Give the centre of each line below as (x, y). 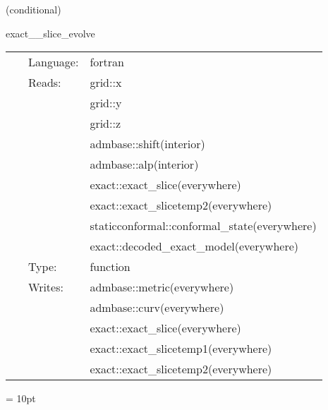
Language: (54, 62)
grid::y (106, 103)
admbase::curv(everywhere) (157, 308)
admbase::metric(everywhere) (162, 287)
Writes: (46, 287)
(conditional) (34, 9)
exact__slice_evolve (50, 33)
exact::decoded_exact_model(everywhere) (194, 246)
